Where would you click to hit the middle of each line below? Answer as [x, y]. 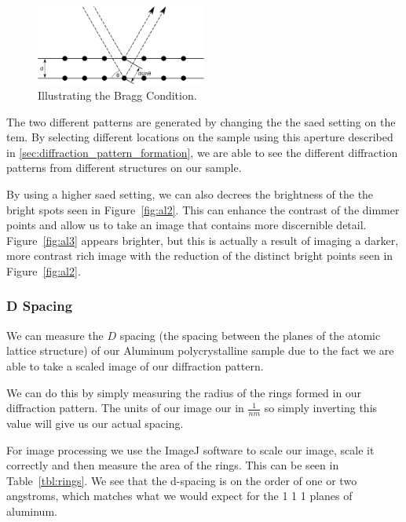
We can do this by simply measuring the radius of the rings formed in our [184, 392]
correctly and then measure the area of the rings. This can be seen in [173, 465]
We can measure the [55, 335]
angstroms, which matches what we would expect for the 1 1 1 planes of [179, 496]
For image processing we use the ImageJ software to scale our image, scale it [190, 449]
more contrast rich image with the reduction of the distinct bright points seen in [200, 256]
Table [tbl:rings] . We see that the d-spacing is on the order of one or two [182, 480]
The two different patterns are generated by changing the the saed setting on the [201, 121]
